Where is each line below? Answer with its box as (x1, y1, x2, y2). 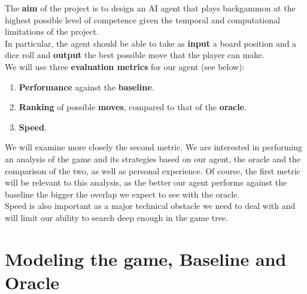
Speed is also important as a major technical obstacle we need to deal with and (5, 199, 296, 212)
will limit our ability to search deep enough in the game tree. (5, 211, 229, 223)
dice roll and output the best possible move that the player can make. (5, 49, 265, 61)
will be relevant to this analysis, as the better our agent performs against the (5, 176, 287, 189)
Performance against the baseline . (19, 80, 154, 93)
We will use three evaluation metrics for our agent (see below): (5, 60, 245, 72)
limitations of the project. (5, 25, 99, 38)
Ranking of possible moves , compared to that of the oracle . (19, 101, 247, 113)
